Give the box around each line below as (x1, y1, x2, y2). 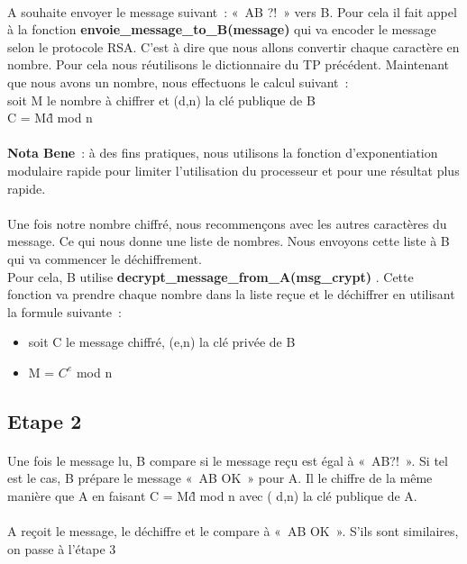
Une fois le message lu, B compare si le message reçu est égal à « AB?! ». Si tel (7, 450, 448, 469)
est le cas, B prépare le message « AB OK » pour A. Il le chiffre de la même (7, 468, 433, 487)
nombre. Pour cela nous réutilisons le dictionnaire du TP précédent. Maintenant (7, 55, 450, 74)
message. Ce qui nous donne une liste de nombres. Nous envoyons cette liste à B (7, 232, 450, 250)
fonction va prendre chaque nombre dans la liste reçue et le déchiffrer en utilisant (7, 285, 455, 304)
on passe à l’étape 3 (7, 539, 116, 558)
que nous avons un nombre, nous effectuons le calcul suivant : (7, 72, 349, 91)
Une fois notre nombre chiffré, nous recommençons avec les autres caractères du (7, 214, 447, 232)
